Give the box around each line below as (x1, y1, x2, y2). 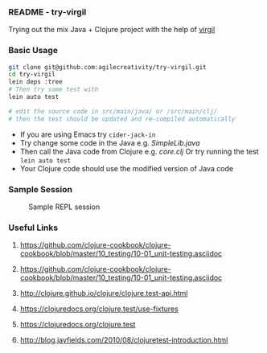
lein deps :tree (8, 78, 63, 86)
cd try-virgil (8, 71, 56, 79)
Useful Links (8, 222, 59, 233)
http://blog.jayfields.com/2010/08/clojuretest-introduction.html (19, 335, 228, 345)
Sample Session (8, 183, 72, 195)
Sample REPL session (28, 202, 101, 211)
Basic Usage (8, 45, 59, 56)
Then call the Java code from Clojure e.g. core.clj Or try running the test (19, 146, 259, 156)
